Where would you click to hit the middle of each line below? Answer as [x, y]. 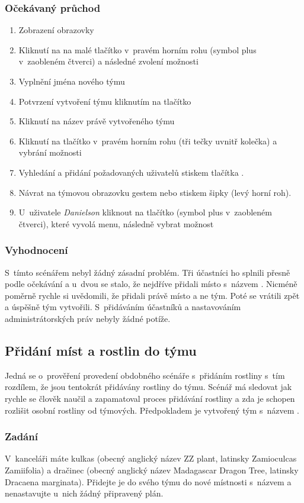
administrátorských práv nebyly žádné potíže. [88, 318]
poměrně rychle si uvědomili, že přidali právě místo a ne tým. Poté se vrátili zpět [152, 295]
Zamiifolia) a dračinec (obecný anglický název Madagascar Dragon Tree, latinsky [152, 470]
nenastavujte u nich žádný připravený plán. [84, 493]
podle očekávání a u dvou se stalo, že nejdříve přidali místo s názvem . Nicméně [151, 284]
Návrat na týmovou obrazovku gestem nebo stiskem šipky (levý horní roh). [155, 192]
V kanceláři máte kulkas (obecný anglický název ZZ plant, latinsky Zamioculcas [151, 458]
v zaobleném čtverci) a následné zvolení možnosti [108, 61]
